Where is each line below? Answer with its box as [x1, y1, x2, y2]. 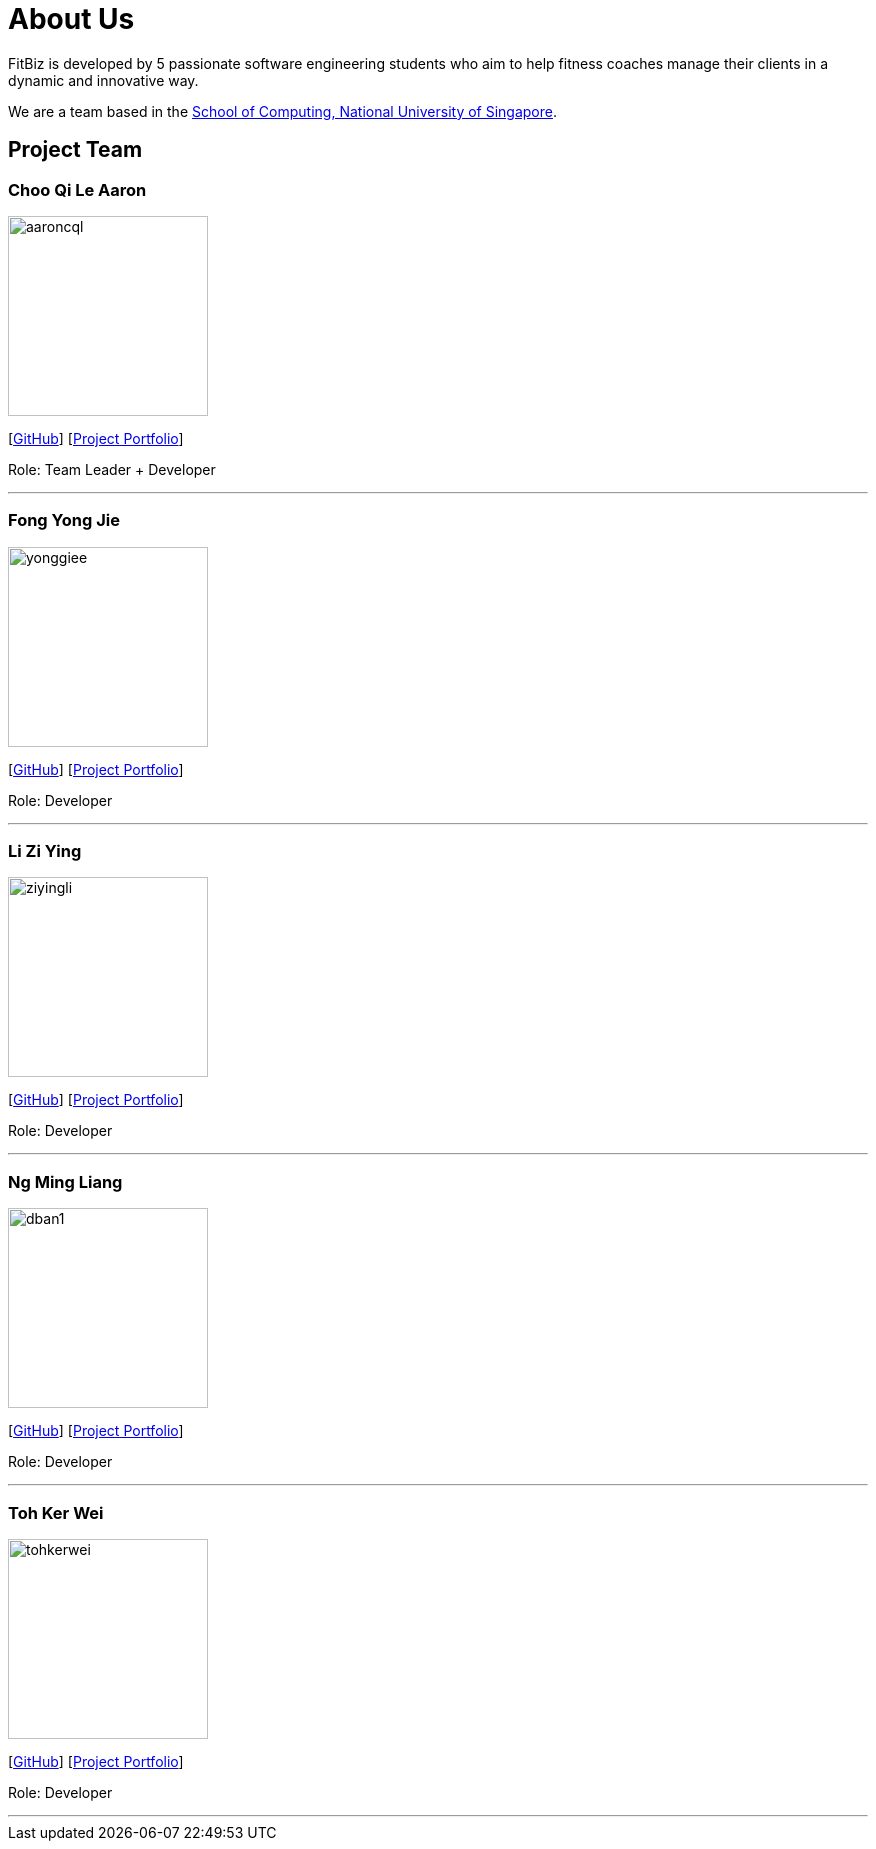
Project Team [8, 137, 143, 163]
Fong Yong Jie [8, 510, 120, 531]
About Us [8, 2, 135, 36]
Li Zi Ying [8, 841, 82, 862]
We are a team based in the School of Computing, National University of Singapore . [8, 102, 558, 120]
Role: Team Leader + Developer [8, 460, 216, 478]
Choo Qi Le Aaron [8, 179, 147, 200]
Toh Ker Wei [8, 1502, 104, 1523]
